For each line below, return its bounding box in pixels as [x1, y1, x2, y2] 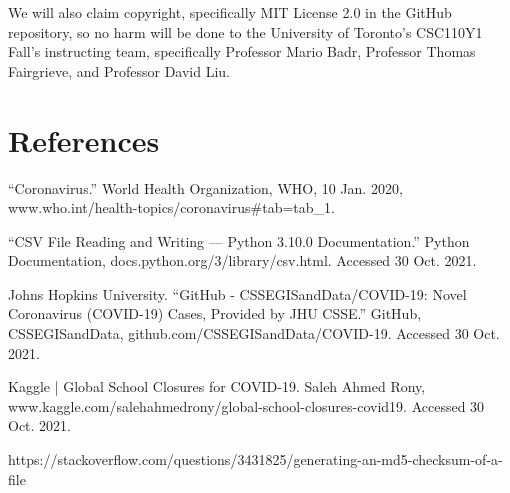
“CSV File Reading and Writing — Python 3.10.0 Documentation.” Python [8, 230, 470, 251]
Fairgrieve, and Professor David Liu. [8, 60, 231, 81]
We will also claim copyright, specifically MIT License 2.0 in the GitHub [8, 2, 452, 22]
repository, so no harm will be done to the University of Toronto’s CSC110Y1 [8, 21, 483, 42]
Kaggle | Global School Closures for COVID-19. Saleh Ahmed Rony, [8, 376, 426, 397]
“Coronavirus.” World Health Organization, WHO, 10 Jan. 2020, [8, 177, 403, 198]
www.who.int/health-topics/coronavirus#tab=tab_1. [8, 197, 335, 218]
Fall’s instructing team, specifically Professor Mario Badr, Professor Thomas [8, 41, 476, 62]
